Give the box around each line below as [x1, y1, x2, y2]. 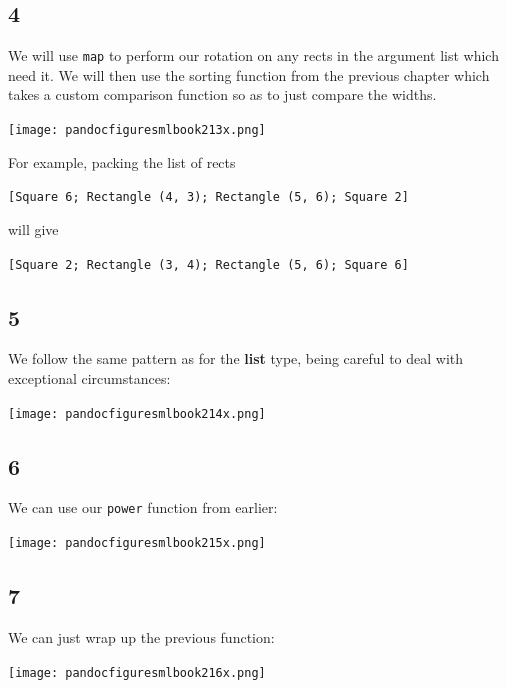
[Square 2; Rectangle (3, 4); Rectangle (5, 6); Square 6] [8, 257, 409, 272]
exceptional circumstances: [8, 368, 171, 388]
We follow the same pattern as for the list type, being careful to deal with [8, 348, 464, 369]
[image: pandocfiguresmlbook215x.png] [8, 536, 266, 551]
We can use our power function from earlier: [8, 497, 278, 518]
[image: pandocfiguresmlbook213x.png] [8, 123, 266, 138]
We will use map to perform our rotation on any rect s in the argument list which [8, 45, 499, 66]
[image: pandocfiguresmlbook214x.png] [8, 406, 266, 421]
